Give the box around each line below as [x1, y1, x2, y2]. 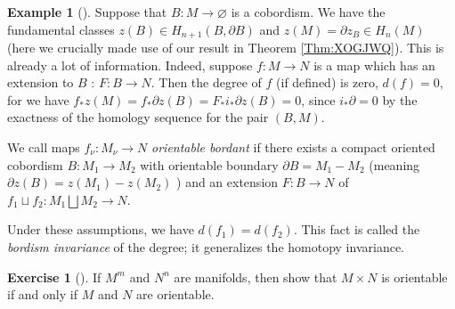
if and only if [7, 285, 77, 304]
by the [382, 90, 418, 109]
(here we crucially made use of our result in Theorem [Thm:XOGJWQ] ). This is [7, 38, 444, 57]
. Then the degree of [150, 73, 262, 92]
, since [301, 90, 336, 109]
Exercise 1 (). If [7, 267, 102, 286]
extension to [7, 73, 74, 92]
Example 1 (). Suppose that [7, 3, 167, 20]
